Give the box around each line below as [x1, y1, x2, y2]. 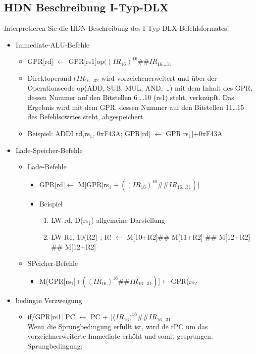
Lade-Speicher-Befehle [15, 145, 83, 155]
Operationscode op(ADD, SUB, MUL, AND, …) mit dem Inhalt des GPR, [27, 82, 253, 93]
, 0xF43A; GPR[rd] [92, 128, 151, 138]
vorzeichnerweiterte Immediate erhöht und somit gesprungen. [27, 331, 213, 341]
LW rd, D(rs [51, 215, 89, 225]
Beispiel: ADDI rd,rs [27, 128, 90, 138]
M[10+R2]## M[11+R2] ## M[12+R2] [126, 231, 251, 242]
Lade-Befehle [27, 161, 67, 172]
